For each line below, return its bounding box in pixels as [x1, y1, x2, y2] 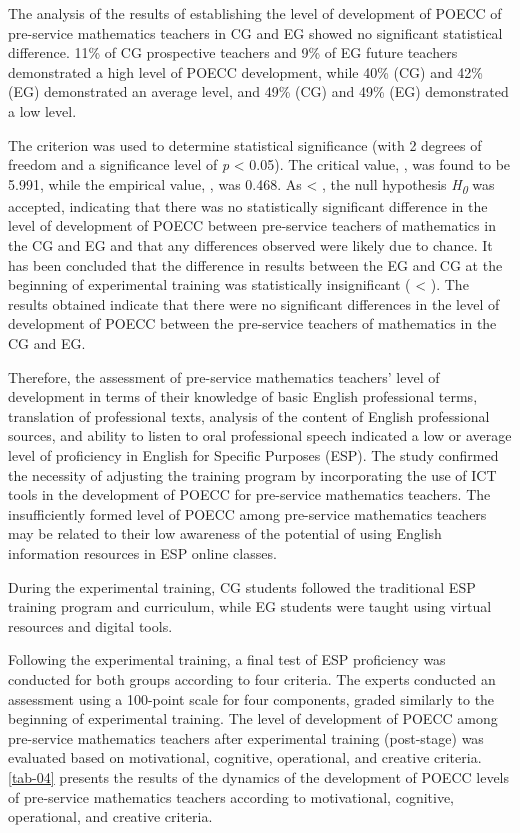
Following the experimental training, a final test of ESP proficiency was [8, 649, 446, 670]
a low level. [8, 100, 77, 121]
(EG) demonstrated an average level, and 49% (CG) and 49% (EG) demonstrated [8, 81, 509, 102]
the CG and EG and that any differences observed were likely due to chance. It [8, 235, 493, 256]
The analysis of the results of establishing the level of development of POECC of [8, 3, 502, 23]
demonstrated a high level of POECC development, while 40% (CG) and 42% [8, 61, 484, 82]
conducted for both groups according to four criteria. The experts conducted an [8, 668, 496, 689]
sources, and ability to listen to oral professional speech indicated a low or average [8, 425, 512, 446]
